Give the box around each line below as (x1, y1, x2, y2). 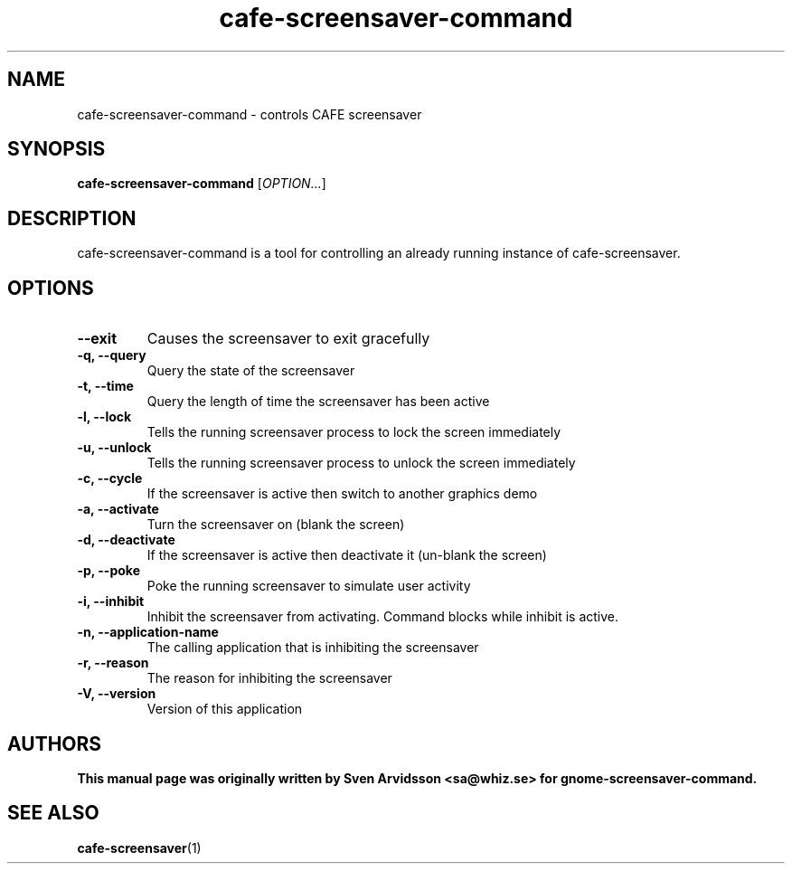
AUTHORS (7, 732, 102, 755)
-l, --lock (77, 409, 132, 425)
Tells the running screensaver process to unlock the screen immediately (146, 455, 576, 471)
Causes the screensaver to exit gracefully (146, 329, 430, 348)
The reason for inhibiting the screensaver (146, 670, 392, 686)
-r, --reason (77, 655, 149, 671)
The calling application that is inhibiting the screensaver (146, 639, 479, 656)
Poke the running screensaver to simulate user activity (146, 578, 471, 594)
